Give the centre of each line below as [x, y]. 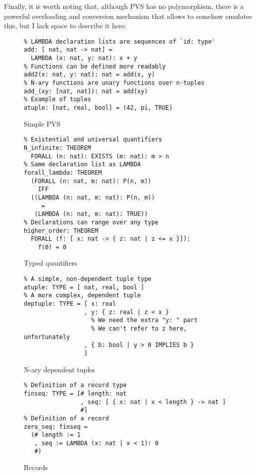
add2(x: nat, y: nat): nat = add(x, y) [89, 75]
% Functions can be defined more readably [95, 66]
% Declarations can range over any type [91, 222]
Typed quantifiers [51, 263]
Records [36, 467]
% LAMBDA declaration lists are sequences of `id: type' [120, 41]
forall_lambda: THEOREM [63, 172]
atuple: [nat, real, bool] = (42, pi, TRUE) [98, 108]
